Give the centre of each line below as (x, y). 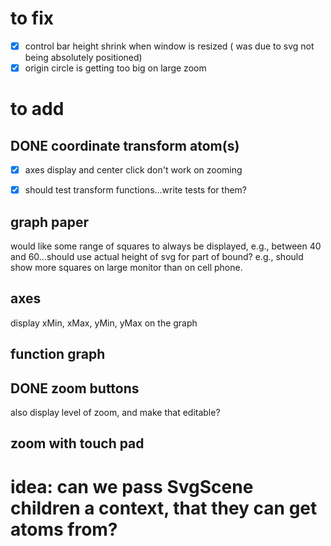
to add (37, 109)
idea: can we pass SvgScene (132, 486)
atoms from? (64, 529)
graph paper (49, 222)
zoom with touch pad (77, 443)
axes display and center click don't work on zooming (133, 170)
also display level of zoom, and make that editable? (115, 413)
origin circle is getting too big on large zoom (115, 68)
